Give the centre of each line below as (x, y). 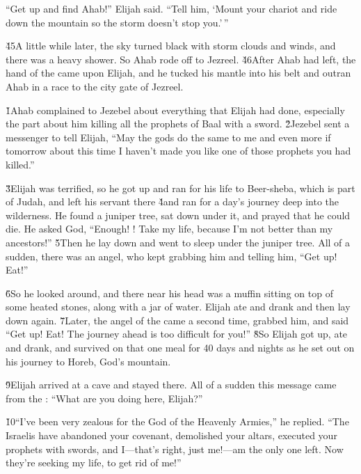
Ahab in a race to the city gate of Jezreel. (95, 86)
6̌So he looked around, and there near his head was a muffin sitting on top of (169, 293)
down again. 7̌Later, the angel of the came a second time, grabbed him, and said (177, 320)
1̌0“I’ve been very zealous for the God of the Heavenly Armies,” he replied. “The (177, 421)
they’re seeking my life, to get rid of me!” (94, 463)
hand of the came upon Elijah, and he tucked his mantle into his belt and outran (178, 73)
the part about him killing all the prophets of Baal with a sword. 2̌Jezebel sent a (178, 124)
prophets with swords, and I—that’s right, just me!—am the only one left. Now (175, 449)
